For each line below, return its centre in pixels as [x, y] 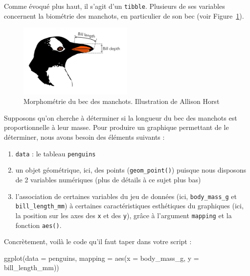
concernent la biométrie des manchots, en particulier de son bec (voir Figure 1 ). [124, 15]
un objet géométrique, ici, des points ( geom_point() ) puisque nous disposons [131, 170]
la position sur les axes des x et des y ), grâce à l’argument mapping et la [124, 215]
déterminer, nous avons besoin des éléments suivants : [84, 137]
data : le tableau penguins [56, 153]
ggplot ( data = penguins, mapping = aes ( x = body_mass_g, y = [102, 258]
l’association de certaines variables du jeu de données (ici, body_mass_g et [126, 196]
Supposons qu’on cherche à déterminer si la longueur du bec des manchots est [121, 117]
